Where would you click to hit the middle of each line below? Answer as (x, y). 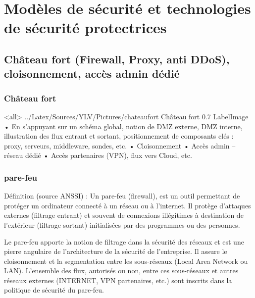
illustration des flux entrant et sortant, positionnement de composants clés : (119, 136)
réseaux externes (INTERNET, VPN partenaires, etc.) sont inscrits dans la (118, 280)
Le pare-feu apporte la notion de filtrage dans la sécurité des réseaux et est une (124, 241)
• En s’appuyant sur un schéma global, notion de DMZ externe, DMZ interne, (123, 126)
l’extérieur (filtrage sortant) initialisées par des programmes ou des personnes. (122, 224)
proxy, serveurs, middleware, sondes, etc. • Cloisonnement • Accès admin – (120, 145)
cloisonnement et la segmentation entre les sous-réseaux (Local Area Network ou (126, 261)
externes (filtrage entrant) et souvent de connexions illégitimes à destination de (124, 215)
